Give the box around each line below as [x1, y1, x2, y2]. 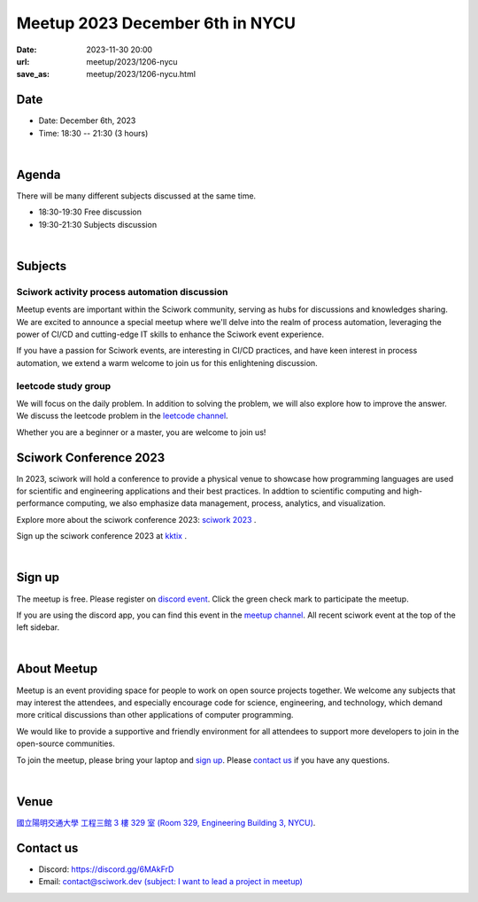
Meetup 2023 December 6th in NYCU [16, 13, 297, 33]
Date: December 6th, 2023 [38, 115, 136, 126]
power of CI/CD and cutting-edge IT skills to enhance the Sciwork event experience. [16, 329, 325, 340]
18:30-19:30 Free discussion [38, 206, 142, 217]
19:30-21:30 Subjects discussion [38, 219, 158, 229]
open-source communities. [16, 738, 115, 749]
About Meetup [16, 661, 98, 677]
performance [16, 498, 65, 509]
